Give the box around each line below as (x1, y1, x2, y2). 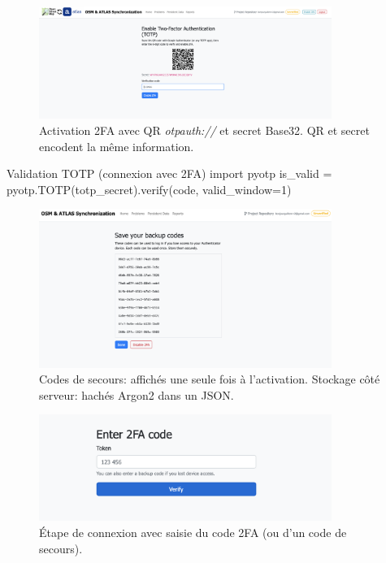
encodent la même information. (39, 137, 194, 154)
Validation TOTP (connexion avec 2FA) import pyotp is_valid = (7, 165, 332, 182)
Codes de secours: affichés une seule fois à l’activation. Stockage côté (39, 370, 380, 388)
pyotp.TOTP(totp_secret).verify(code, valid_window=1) (7, 180, 292, 197)
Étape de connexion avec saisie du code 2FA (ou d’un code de (39, 523, 347, 540)
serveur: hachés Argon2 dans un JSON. (39, 386, 234, 403)
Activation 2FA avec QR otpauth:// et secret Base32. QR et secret (39, 121, 370, 138)
